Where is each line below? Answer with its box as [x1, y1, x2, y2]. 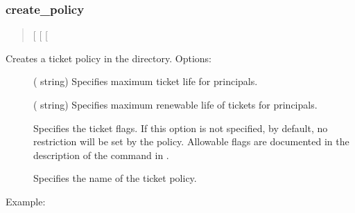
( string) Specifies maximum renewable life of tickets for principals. [33, 98, 318, 111]
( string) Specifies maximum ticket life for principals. [33, 74, 258, 89]
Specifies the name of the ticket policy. [33, 171, 197, 185]
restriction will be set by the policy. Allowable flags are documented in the [33, 134, 349, 149]
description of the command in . [33, 147, 169, 162]
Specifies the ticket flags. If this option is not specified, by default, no [33, 120, 328, 135]
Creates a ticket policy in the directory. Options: [6, 50, 211, 65]
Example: [6, 194, 46, 208]
